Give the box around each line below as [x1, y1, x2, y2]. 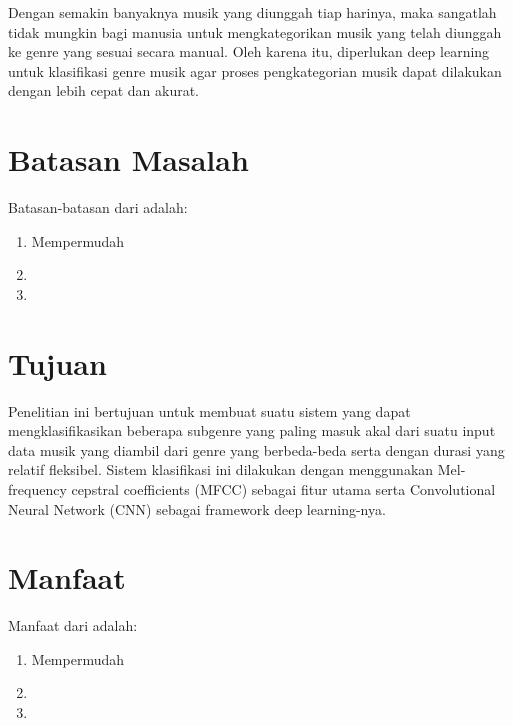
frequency [8, 478, 67, 499]
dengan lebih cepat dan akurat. [8, 80, 200, 101]
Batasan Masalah [8, 139, 249, 180]
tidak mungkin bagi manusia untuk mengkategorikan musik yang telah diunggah [8, 21, 502, 42]
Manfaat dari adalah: [8, 615, 138, 636]
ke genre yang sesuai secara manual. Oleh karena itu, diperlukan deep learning [8, 41, 490, 62]
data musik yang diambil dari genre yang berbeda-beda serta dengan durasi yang [8, 439, 505, 460]
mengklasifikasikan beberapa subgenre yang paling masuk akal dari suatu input [8, 420, 496, 441]
